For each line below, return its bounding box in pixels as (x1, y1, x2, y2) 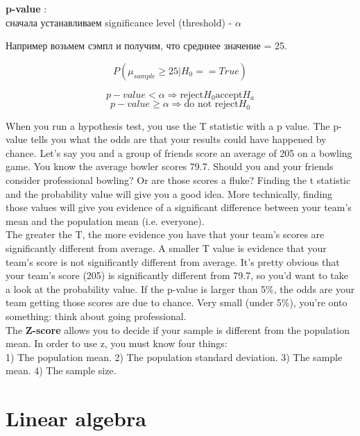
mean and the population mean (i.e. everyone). (6, 213, 205, 228)
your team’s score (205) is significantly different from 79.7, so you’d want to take (6, 268, 349, 283)
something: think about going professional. (6, 309, 187, 323)
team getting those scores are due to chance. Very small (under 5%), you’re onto (6, 295, 348, 310)
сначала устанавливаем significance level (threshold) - (6, 15, 232, 29)
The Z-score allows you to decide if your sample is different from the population (6, 322, 350, 337)
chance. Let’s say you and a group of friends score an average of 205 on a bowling (6, 145, 352, 160)
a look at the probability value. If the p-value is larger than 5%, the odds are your (6, 281, 355, 296)
